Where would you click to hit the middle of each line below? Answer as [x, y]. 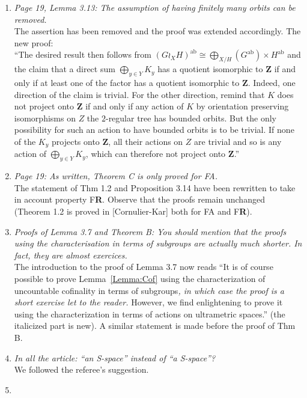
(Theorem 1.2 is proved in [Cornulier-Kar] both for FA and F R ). [133, 211]
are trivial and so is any [238, 141]
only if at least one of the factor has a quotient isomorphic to [127, 82]
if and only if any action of [135, 106]
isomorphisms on [45, 118]
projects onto [76, 141]
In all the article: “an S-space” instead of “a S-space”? [115, 357]
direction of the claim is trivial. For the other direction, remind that [139, 94]
